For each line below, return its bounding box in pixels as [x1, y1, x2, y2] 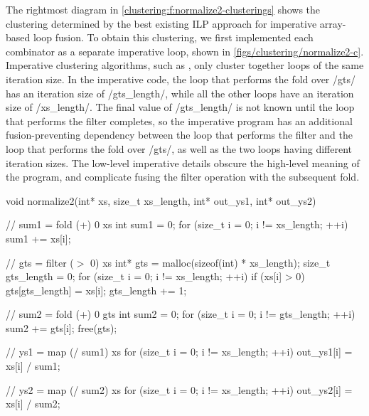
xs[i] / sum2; [6, 396, 60, 411]
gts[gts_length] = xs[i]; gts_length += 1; [6, 282, 187, 297]
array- [319, 16, 346, 31]
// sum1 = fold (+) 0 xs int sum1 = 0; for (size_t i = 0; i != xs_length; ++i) [6, 217, 348, 232]
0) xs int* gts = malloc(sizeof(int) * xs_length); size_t [90, 255, 331, 270]
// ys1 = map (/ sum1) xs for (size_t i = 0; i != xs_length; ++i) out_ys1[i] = [6, 344, 353, 359]
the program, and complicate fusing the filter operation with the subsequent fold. [6, 169, 360, 184]
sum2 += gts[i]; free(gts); [6, 320, 117, 335]
